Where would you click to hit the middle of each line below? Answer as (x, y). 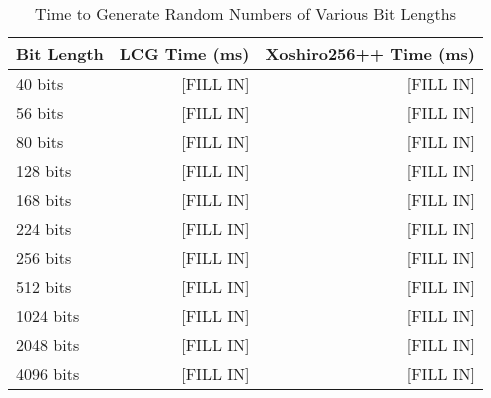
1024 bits (48, 315)
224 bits (44, 228)
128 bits (44, 170)
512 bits (44, 286)
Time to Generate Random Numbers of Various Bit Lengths (245, 13)
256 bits (44, 257)
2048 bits (48, 344)
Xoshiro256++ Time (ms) (370, 53)
